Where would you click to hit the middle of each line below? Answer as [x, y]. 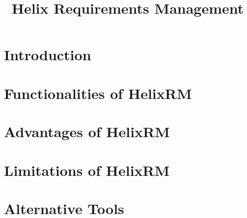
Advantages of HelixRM [87, 132]
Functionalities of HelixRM [98, 93]
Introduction [48, 55]
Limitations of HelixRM [87, 170]
